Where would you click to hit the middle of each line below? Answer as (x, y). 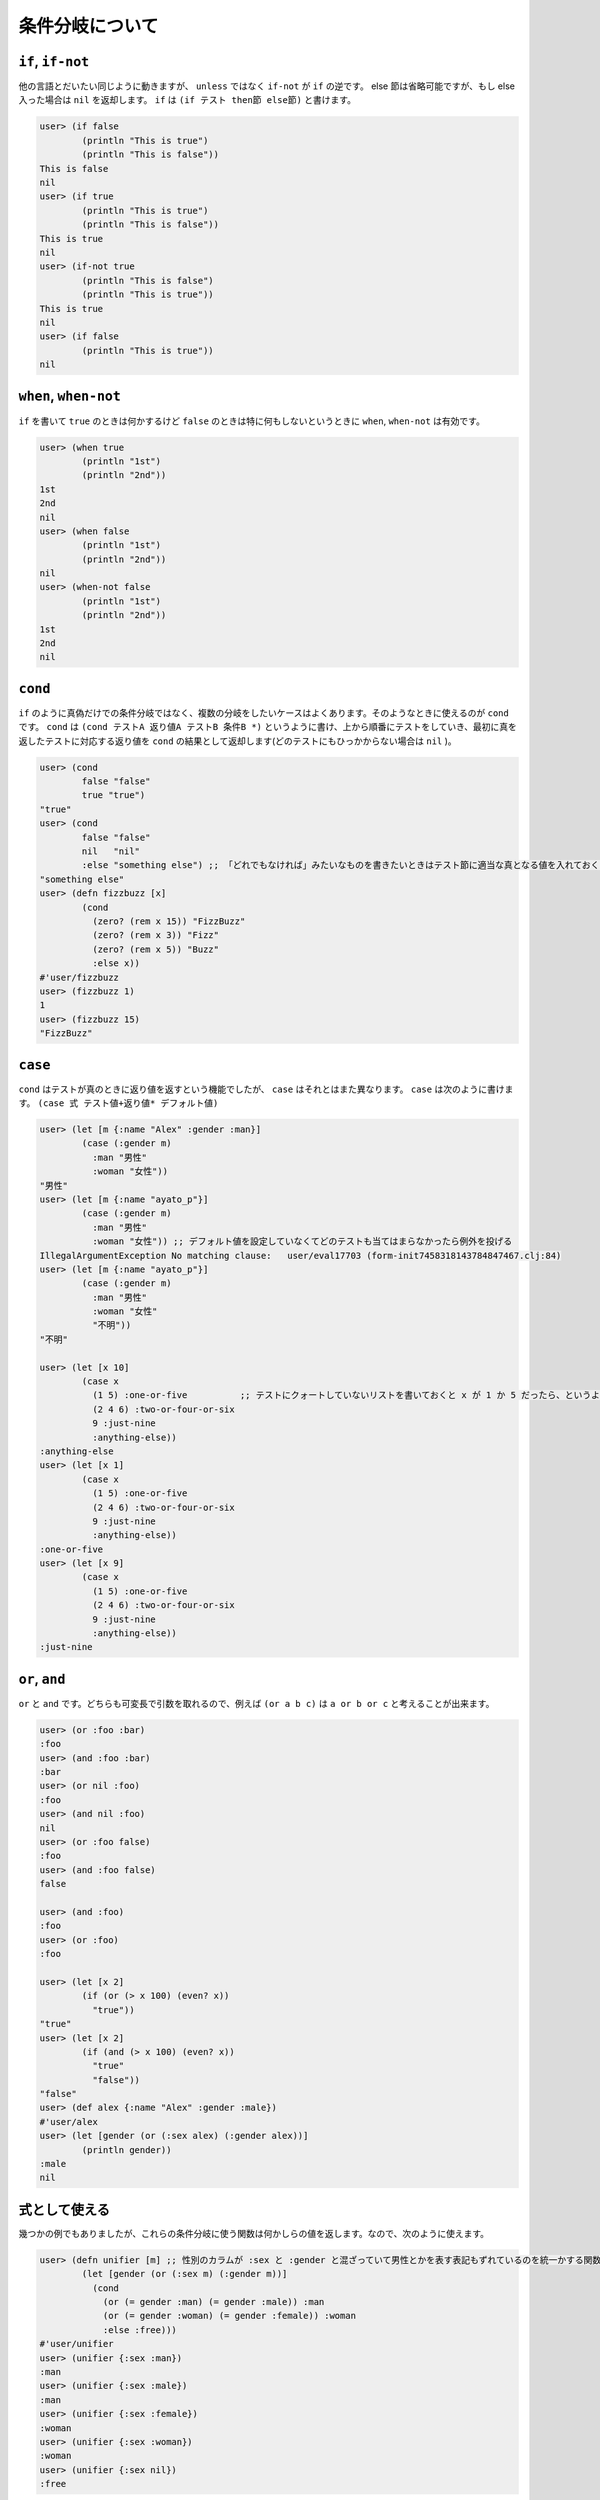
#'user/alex (69, 2121)
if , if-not (54, 61)
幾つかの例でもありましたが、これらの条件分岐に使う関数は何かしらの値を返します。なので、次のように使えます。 (254, 2233)
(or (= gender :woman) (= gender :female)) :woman (229, 2316)
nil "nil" (110, 851)
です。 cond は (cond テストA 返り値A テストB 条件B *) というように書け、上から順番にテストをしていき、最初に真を (267, 727)
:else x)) (115, 963)
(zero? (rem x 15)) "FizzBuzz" (168, 921)
